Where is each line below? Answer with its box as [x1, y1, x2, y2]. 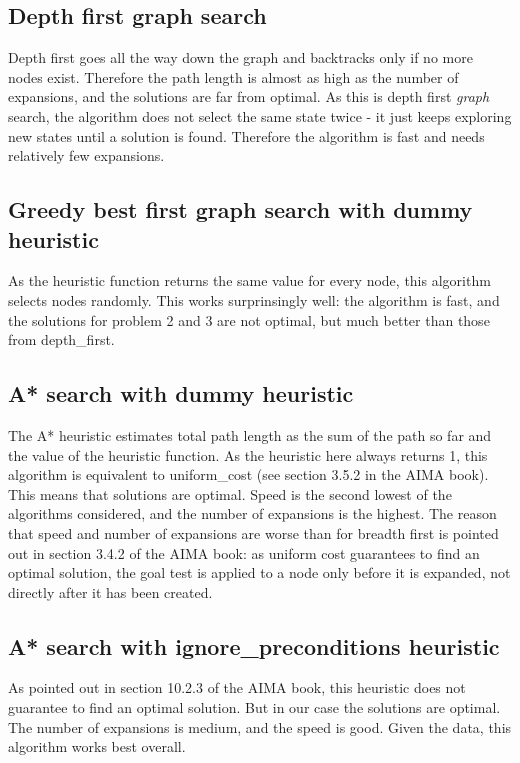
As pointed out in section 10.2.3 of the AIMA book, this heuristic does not [8, 677, 466, 698]
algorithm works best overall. [8, 736, 186, 757]
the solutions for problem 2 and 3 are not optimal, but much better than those [8, 309, 490, 330]
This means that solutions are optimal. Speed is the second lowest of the [8, 483, 452, 504]
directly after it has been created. [8, 581, 213, 602]
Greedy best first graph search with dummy [8, 194, 473, 225]
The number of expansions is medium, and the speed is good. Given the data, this [8, 716, 512, 737]
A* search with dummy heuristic [8, 378, 354, 409]
